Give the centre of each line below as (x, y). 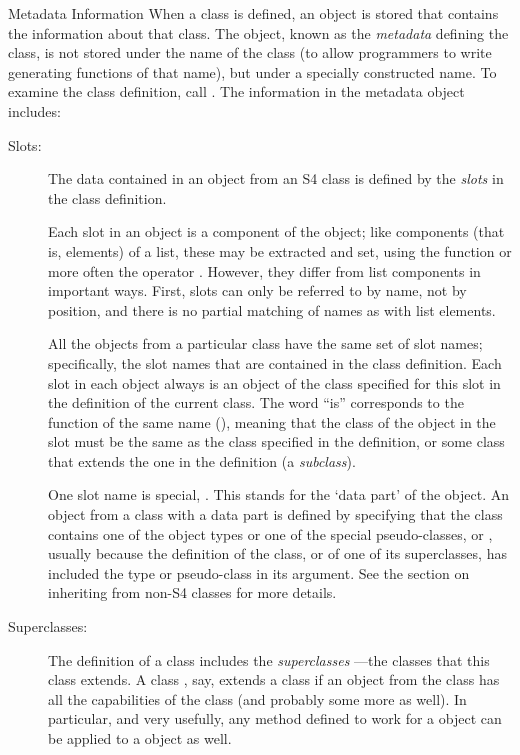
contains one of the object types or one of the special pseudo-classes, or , (270, 533)
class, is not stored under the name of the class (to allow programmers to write (250, 52)
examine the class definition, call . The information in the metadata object (236, 91)
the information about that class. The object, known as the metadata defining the (258, 32)
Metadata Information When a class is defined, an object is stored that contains (253, 13)
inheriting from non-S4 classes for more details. (192, 592)
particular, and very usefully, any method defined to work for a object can (275, 718)
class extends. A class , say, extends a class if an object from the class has (274, 679)
